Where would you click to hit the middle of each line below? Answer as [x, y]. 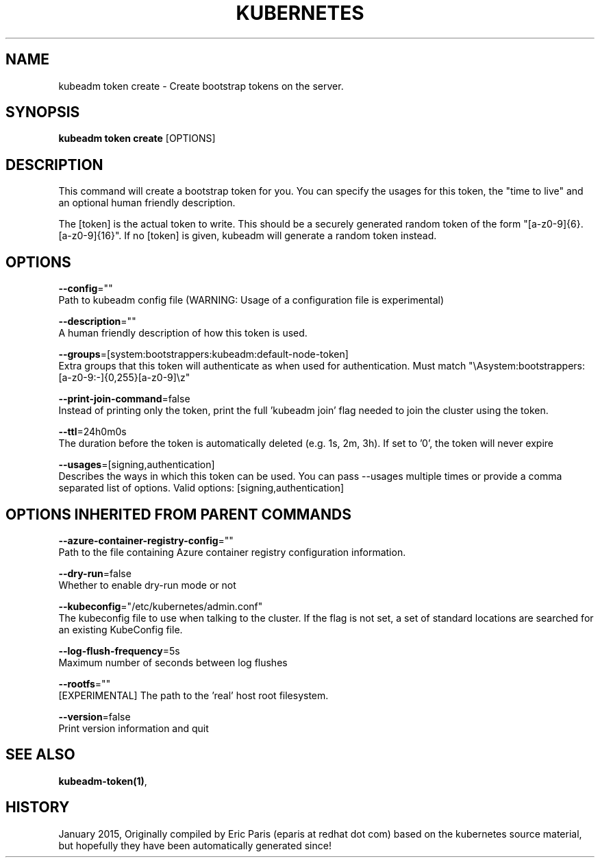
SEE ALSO [40, 755]
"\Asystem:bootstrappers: [527, 366]
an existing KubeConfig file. [121, 629]
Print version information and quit [134, 728]
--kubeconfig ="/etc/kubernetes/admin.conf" [161, 606]
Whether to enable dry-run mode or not [147, 585]
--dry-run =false [95, 573]
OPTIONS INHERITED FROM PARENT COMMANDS [178, 514]
